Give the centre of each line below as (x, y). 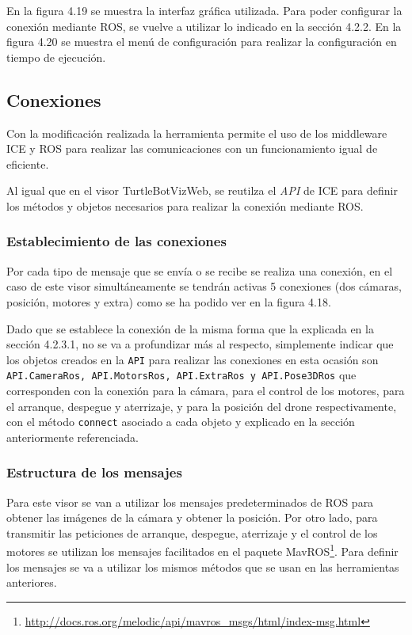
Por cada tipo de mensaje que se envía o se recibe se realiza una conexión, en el (200, 270)
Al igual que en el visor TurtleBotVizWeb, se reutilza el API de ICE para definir (202, 190)
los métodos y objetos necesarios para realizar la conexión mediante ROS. (185, 205)
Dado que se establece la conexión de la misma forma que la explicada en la (190, 328)
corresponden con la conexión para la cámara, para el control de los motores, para (206, 391)
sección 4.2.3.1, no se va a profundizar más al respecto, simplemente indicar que (200, 344)
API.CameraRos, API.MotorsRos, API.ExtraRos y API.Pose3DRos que (181, 375)
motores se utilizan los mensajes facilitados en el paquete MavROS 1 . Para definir (202, 550)
